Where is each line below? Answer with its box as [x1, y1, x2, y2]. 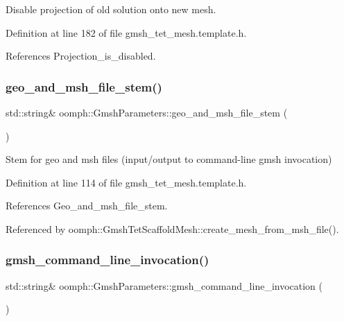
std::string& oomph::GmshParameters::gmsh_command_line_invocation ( [6, 278, 323, 293]
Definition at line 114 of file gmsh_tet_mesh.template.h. [6, 175, 247, 189]
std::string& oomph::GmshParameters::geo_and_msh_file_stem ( [6, 105, 288, 119]
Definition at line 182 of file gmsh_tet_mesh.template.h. [6, 25, 247, 40]
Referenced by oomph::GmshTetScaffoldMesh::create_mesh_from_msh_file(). [6, 221, 339, 236]
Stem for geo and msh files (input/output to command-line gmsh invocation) [6, 152, 332, 166]
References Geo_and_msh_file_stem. [6, 198, 168, 213]
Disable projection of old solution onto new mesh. [6, 2, 216, 16]
